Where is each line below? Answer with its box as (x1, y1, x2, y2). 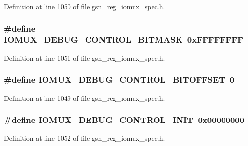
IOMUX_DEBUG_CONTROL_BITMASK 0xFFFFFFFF (4, 33, 243, 46)
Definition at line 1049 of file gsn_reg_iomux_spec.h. (4, 93, 165, 103)
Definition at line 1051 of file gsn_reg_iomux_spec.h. (4, 52, 165, 63)
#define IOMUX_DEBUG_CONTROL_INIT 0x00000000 (4, 114, 245, 126)
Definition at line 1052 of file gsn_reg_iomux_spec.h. (4, 133, 165, 143)
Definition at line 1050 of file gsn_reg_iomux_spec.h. (4, 1, 165, 11)
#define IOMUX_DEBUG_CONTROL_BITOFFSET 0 (4, 73, 235, 86)
